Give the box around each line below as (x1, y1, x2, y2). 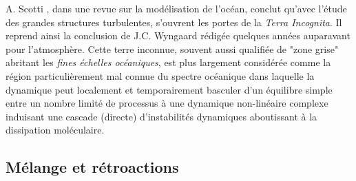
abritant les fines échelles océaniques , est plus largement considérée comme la (6, 55, 331, 70)
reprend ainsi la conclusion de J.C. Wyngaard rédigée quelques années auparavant (6, 28, 350, 43)
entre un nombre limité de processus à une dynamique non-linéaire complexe (6, 96, 328, 110)
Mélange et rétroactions (6, 156, 179, 178)
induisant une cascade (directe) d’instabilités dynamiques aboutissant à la (6, 109, 317, 123)
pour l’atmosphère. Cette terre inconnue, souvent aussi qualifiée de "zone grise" (6, 41, 339, 56)
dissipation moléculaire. (6, 123, 105, 137)
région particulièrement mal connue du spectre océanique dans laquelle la (6, 68, 315, 83)
